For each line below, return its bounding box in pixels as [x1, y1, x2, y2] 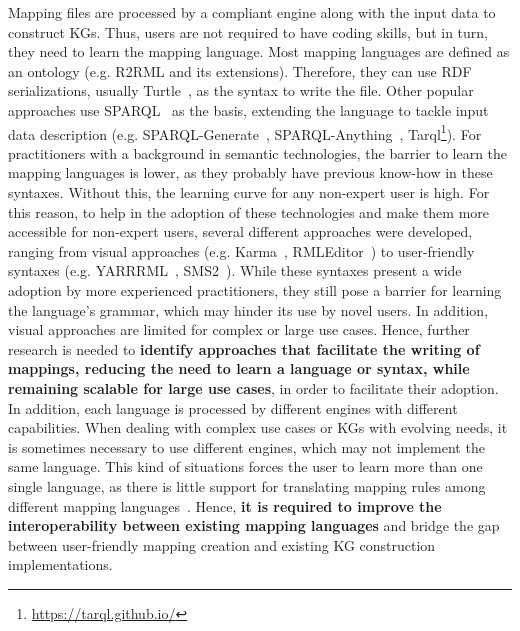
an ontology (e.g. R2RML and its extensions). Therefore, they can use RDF [8, 60, 472, 81]
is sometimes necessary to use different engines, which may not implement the [8, 436, 485, 457]
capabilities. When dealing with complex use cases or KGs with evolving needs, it [8, 417, 508, 438]
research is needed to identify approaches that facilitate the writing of [8, 338, 480, 359]
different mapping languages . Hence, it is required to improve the [8, 495, 442, 516]
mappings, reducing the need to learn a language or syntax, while [8, 358, 470, 379]
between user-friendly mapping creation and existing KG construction [8, 534, 436, 555]
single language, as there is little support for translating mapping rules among [8, 475, 486, 496]
